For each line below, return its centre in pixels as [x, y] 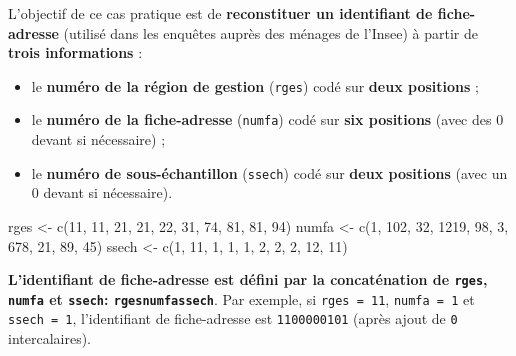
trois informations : [75, 52]
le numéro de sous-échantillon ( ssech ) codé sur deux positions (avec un [269, 172]
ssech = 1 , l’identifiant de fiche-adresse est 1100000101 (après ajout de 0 [233, 318]
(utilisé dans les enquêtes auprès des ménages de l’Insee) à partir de [271, 32]
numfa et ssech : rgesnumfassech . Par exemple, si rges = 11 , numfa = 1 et [241, 298]
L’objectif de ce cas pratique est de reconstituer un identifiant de [220, 13]
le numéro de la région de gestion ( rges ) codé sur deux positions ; [255, 85]
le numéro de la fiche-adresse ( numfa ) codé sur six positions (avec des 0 [267, 119]
